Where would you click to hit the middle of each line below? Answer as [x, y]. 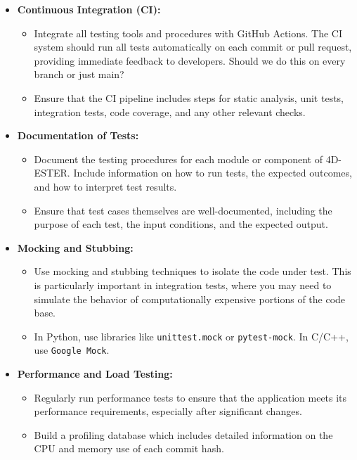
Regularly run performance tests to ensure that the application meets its [190, 397]
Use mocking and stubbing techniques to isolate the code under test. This [193, 271]
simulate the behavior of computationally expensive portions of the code [190, 299]
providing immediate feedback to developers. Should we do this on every [190, 60]
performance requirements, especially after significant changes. [168, 411]
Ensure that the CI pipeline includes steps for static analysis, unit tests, [189, 97]
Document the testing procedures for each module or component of [178, 159]
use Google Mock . [72, 350]
